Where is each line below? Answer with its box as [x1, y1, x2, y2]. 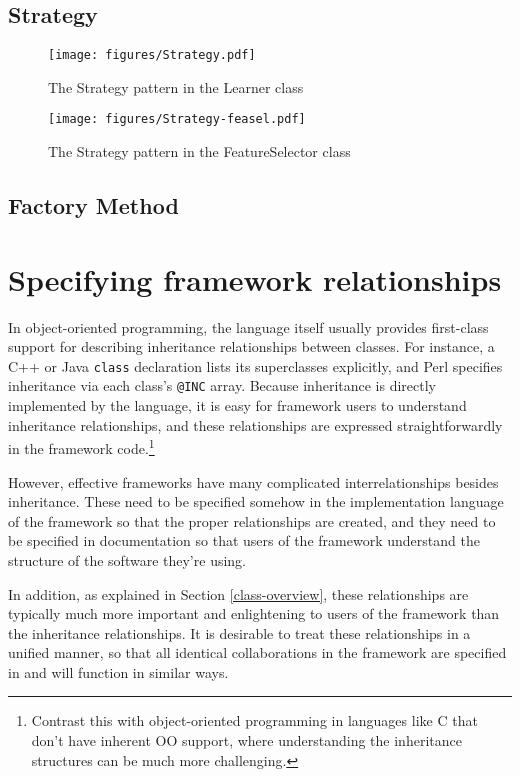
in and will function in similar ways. [8, 661, 229, 682]
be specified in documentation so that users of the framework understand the [8, 530, 480, 551]
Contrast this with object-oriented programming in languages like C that [31, 710, 478, 731]
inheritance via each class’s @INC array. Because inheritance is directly [8, 375, 436, 396]
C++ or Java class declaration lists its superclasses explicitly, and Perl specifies [8, 355, 503, 376]
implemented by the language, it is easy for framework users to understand [8, 395, 467, 416]
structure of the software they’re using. [8, 549, 246, 570]
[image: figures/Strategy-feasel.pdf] [48, 112, 306, 127]
